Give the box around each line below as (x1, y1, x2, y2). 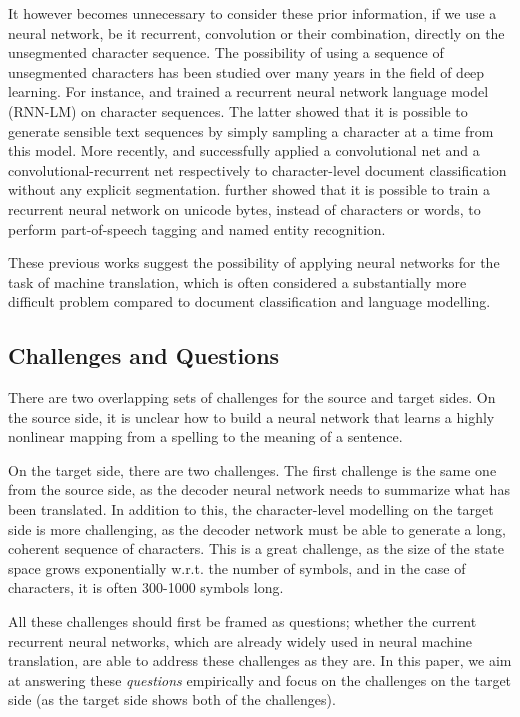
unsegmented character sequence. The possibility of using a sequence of (8, 42, 444, 63)
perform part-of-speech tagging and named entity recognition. (8, 218, 386, 239)
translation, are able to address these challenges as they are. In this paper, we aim (8, 650, 512, 671)
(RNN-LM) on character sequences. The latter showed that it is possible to (8, 100, 468, 121)
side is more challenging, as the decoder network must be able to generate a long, (8, 518, 506, 539)
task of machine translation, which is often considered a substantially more (8, 271, 467, 292)
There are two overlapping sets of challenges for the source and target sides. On (8, 387, 496, 408)
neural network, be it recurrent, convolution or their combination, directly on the (8, 22, 505, 43)
